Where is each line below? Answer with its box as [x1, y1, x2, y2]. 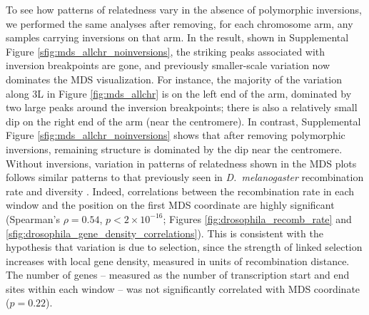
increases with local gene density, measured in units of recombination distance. [6, 253, 350, 268]
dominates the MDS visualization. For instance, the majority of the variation [6, 71, 342, 86]
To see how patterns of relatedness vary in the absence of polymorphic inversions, [6, 2, 362, 16]
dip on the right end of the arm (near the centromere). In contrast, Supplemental [6, 113, 361, 128]
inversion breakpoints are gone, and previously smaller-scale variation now [6, 58, 330, 73]
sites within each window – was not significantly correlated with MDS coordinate [6, 281, 360, 296]
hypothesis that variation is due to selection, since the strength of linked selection [6, 239, 363, 254]
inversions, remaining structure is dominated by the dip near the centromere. [6, 141, 343, 156]
